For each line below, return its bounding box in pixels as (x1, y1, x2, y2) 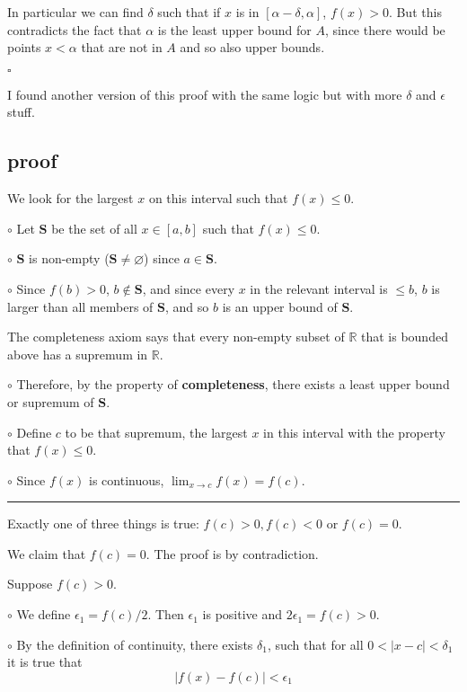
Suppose (7, 574, 53, 593)
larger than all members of (7, 297, 154, 315)
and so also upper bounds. (180, 38, 325, 57)
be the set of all (51, 218, 137, 237)
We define (16, 605, 71, 624)
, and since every (142, 279, 235, 297)
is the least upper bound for (157, 20, 312, 39)
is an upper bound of (222, 297, 338, 315)
